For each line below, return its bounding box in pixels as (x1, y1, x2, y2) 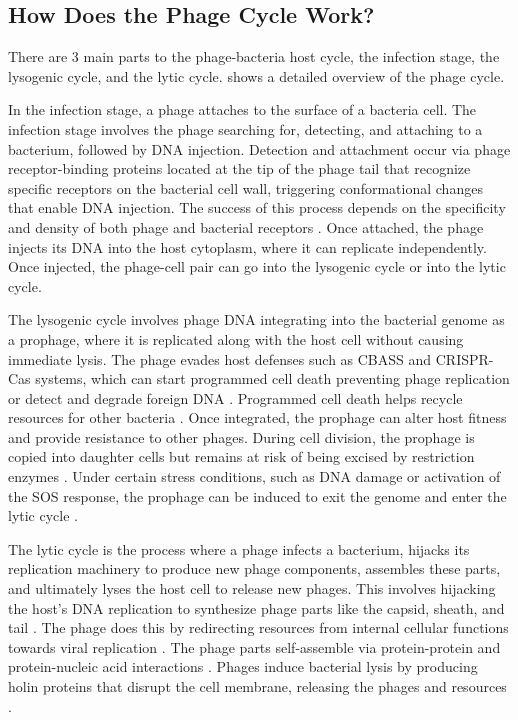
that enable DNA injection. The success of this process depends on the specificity (8, 197, 506, 218)
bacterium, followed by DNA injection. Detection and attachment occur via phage (8, 138, 511, 159)
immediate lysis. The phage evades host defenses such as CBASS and (8, 348, 432, 369)
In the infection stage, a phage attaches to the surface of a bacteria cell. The (8, 99, 477, 120)
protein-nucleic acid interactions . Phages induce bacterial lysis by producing (8, 656, 478, 677)
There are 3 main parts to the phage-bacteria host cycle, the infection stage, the (8, 46, 500, 67)
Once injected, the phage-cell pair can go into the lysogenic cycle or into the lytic (8, 256, 506, 277)
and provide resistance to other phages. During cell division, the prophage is (8, 426, 475, 447)
